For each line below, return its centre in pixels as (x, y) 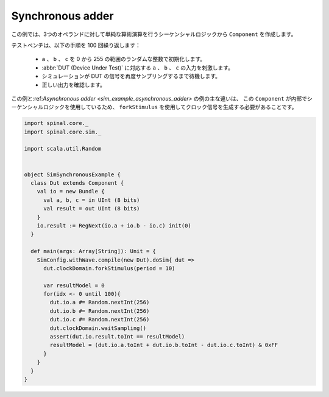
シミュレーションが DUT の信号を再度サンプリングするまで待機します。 (131, 76)
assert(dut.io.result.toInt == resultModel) (117, 337)
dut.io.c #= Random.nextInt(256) (100, 320)
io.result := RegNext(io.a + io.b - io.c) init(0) (114, 225)
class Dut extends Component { (77, 183)
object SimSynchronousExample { (73, 174)
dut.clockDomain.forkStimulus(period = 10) (109, 268)
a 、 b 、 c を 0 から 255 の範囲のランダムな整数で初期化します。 (124, 59)
